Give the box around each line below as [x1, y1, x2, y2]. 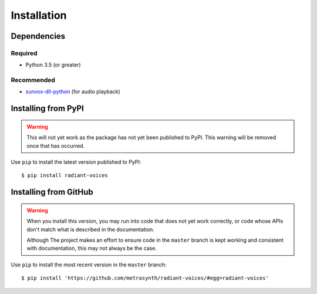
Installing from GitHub [11, 187, 93, 197]
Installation [11, 9, 67, 22]
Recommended [11, 76, 56, 85]
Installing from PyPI [11, 103, 85, 114]
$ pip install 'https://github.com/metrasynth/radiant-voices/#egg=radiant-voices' [21, 275, 269, 282]
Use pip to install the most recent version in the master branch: [11, 261, 167, 268]
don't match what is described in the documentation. [26, 226, 155, 233]
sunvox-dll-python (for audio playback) [25, 88, 120, 95]
